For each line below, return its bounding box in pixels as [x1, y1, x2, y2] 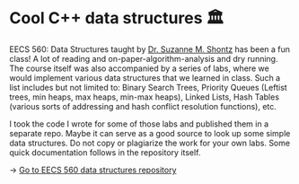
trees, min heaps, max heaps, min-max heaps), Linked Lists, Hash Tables [9, 92, 280, 102]
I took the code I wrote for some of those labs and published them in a [9, 118, 269, 129]
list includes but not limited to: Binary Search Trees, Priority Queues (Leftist [9, 82, 287, 92]
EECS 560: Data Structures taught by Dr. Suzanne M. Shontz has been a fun [9, 43, 290, 55]
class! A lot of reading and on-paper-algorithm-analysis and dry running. [9, 53, 278, 64]
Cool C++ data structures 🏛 [9, 8, 224, 29]
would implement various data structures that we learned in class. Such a [9, 72, 281, 83]
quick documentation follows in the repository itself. [9, 146, 201, 158]
